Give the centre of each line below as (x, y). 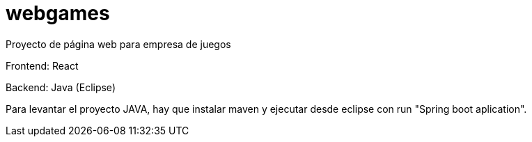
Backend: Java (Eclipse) (61, 87)
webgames (58, 13)
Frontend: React (42, 65)
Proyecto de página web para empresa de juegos (118, 44)
